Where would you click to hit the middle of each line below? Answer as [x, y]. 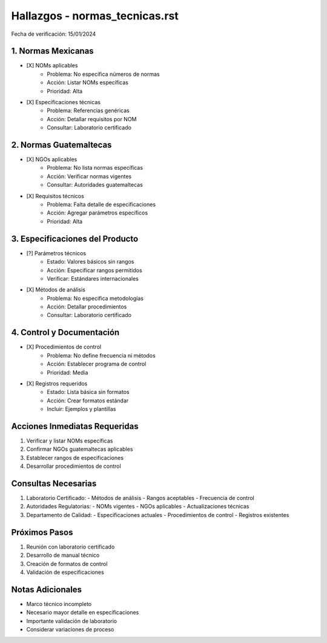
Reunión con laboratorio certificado [71, 547]
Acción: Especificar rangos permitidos [94, 270]
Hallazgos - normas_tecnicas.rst [95, 16]
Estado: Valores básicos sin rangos [91, 262]
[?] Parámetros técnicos [56, 253]
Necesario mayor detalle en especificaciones [83, 613]
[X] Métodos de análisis [56, 290]
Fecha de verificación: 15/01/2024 [54, 34]
